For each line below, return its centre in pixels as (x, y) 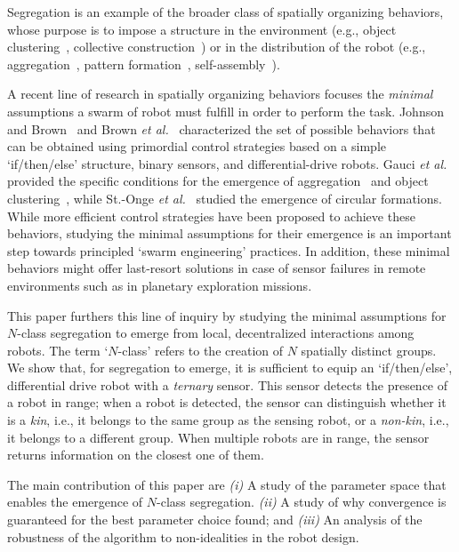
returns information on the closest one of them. (136, 455)
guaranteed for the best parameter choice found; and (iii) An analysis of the (215, 520)
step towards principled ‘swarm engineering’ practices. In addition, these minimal (229, 250)
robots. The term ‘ (58, 350)
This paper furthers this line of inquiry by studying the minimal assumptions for (227, 315)
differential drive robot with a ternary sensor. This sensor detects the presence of (228, 384)
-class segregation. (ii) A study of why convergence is (302, 502)
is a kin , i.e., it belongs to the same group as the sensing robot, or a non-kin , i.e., (228, 420)
